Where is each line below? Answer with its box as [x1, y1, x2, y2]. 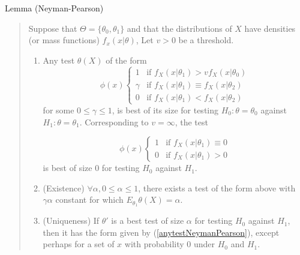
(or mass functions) [28, 34, 100, 46]
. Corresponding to [79, 115, 149, 128]
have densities [244, 22, 296, 34]
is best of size [43, 161, 92, 174]
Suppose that [28, 22, 77, 34]
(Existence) [43, 181, 85, 194]
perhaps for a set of [43, 238, 115, 250]
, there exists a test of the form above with [138, 181, 296, 194]
